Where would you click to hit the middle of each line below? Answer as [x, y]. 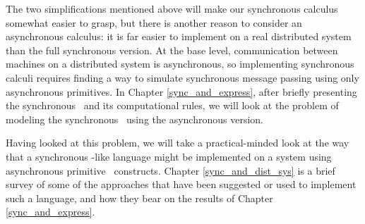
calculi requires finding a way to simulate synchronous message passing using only [182, 77]
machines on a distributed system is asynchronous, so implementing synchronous [180, 64]
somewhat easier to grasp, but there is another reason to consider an [154, 22]
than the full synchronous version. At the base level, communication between [172, 50]
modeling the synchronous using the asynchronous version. [134, 119]
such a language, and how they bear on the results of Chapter [139, 198]
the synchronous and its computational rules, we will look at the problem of [172, 105]
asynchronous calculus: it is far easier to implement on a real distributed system [179, 36]
